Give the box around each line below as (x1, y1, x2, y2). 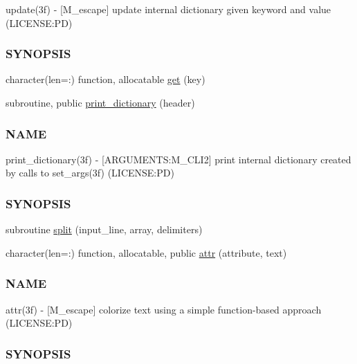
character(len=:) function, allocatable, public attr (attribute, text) (6, 245, 287, 260)
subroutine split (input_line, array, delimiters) (6, 222, 203, 237)
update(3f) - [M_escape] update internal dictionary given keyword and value (6, 2, 331, 16)
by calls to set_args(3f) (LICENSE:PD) (6, 165, 174, 180)
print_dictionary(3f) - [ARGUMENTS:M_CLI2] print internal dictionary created (6, 152, 351, 166)
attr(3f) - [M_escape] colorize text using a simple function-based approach (6, 302, 322, 316)
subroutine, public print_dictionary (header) (6, 95, 195, 109)
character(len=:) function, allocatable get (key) (6, 72, 205, 87)
